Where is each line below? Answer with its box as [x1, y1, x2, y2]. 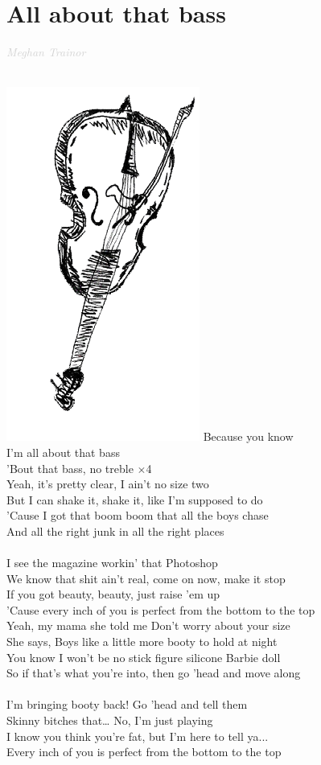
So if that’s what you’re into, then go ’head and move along [6, 664, 301, 681]
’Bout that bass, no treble [6, 459, 134, 476]
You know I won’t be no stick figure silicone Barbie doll [6, 648, 281, 665]
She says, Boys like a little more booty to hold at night [6, 633, 278, 650]
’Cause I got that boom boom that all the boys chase [6, 507, 269, 524]
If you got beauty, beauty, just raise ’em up [6, 586, 220, 603]
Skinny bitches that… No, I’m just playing [6, 712, 213, 728]
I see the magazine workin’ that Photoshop [6, 554, 218, 571]
